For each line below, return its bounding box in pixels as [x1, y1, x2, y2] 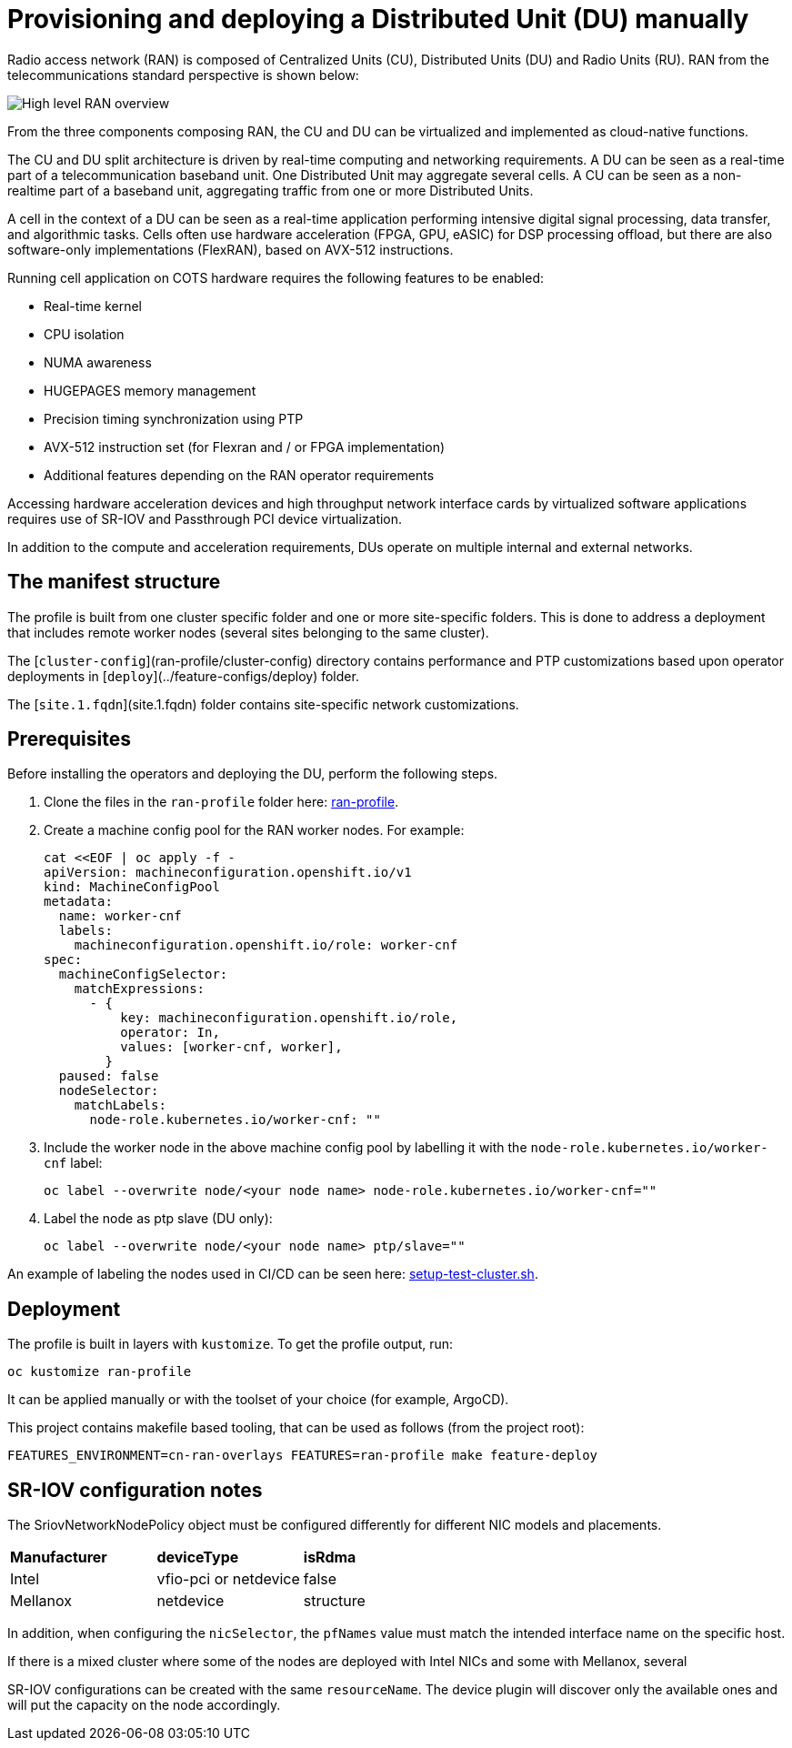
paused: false [58, 1069, 159, 1084]
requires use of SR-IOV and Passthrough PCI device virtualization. [7, 510, 403, 527]
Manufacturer [10, 1548, 107, 1567]
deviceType [156, 1548, 239, 1567]
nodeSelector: [58, 1083, 159, 1099]
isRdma [303, 1548, 356, 1567]
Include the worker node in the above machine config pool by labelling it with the [44, 1140, 527, 1156]
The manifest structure [7, 570, 221, 594]
